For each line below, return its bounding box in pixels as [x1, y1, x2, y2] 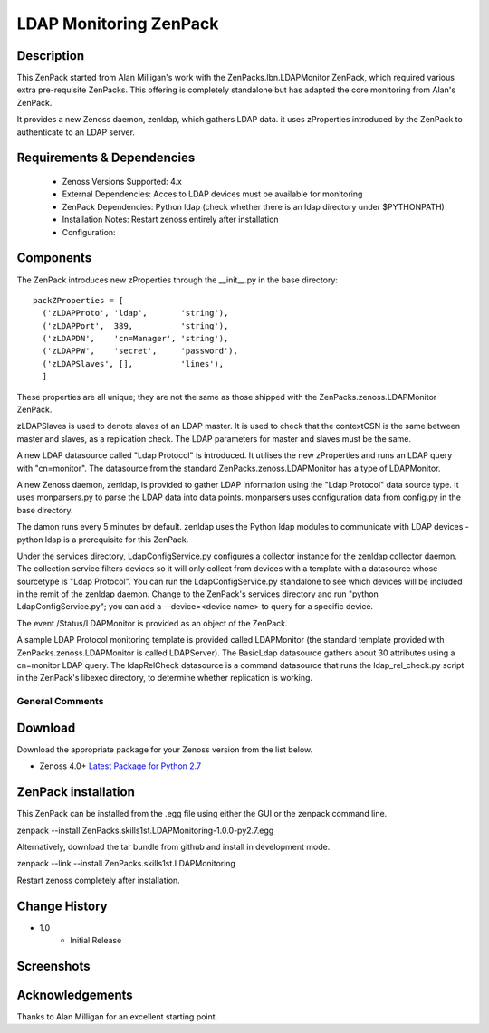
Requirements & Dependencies [16, 150, 196, 166]
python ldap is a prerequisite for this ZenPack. [16, 534, 189, 545]
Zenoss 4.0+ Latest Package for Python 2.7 [39, 760, 202, 771]
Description [16, 48, 85, 63]
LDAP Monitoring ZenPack [16, 14, 219, 33]
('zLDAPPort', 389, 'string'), [42, 320, 229, 330]
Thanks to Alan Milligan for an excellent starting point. [16, 1010, 218, 1022]
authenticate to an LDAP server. [16, 127, 136, 138]
